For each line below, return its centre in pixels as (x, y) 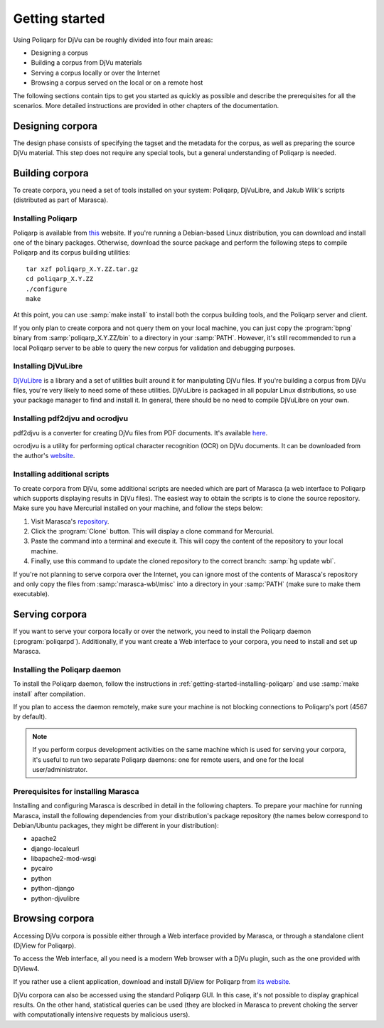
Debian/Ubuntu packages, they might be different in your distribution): (116, 825)
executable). (31, 594)
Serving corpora (50, 614)
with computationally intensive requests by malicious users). (102, 1014)
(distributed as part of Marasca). (61, 200)
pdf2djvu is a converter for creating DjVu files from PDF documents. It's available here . (140, 433)
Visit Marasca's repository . (70, 521)
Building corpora (51, 173)
